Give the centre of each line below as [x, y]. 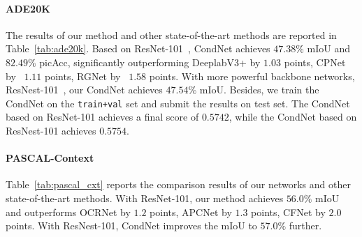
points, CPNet [315, 62]
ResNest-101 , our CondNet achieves [84, 90]
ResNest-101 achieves [51, 131]
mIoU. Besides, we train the [259, 90]
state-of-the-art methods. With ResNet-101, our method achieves [145, 198]
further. [305, 225]
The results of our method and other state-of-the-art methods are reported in [171, 35]
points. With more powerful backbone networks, [252, 76]
